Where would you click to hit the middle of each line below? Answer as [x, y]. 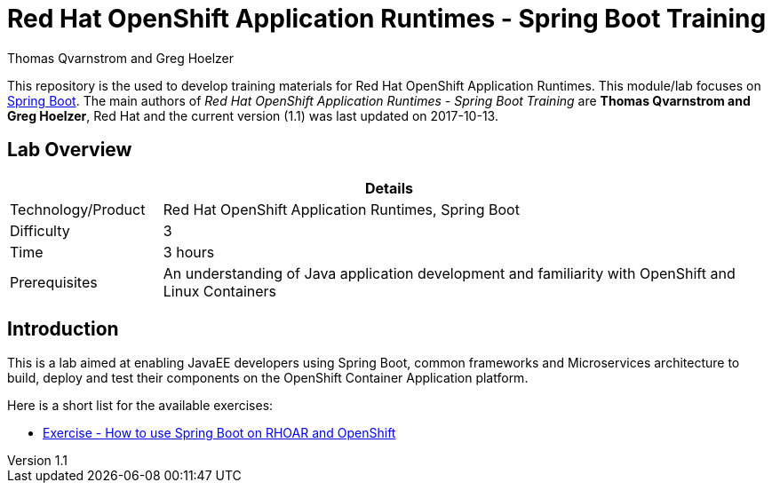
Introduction [63, 329]
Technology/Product [78, 209]
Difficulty [40, 230]
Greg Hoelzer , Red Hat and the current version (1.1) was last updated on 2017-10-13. [253, 115]
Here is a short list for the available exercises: [140, 406]
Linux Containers [220, 291]
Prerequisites [54, 282]
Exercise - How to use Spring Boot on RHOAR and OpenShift [219, 433]
